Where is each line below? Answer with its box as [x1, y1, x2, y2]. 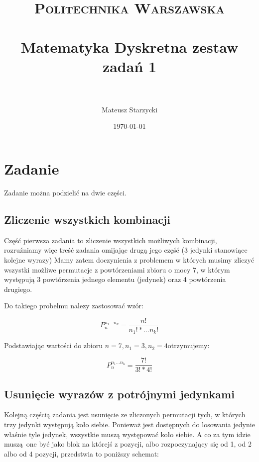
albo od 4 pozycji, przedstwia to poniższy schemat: [4, 448, 159, 459]
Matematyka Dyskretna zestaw [20, 36, 239, 57]
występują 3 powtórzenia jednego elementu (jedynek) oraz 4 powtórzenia [4, 274, 226, 284]
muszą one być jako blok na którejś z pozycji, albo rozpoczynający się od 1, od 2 [4, 439, 252, 449]
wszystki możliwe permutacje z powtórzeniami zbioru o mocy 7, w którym [4, 264, 230, 275]
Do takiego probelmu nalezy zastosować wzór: [4, 300, 143, 311]
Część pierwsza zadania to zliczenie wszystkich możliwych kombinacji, [4, 235, 217, 245]
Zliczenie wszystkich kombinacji [4, 211, 170, 227]
